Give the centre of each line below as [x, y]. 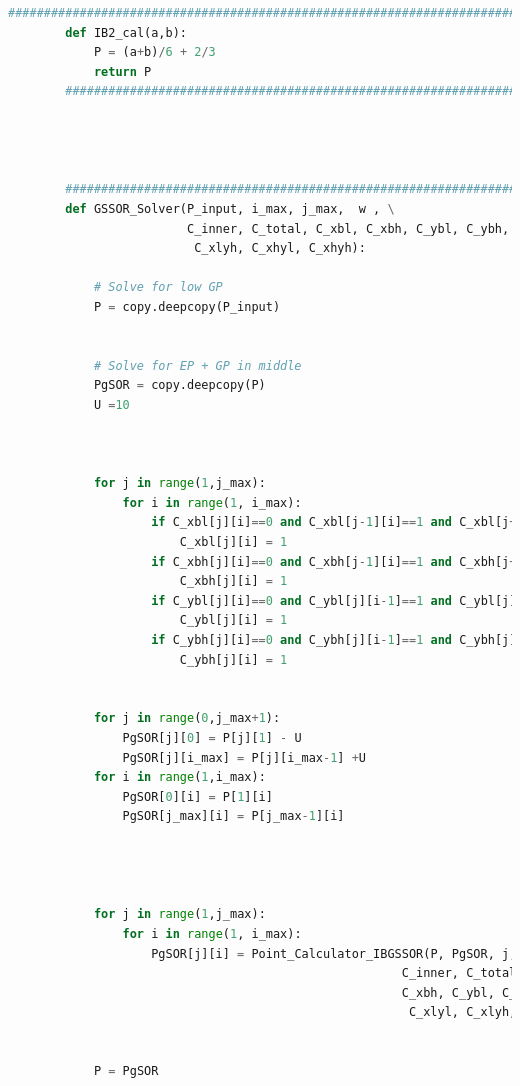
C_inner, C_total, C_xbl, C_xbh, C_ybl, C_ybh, [348, 228]
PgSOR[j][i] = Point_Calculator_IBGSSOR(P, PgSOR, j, [334, 953]
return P [122, 71]
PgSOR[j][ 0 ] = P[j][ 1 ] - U [212, 737]
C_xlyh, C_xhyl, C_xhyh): [280, 248]
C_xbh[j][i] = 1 [233, 581]
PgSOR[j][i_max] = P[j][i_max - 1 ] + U [244, 757]
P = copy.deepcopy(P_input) [187, 306]
